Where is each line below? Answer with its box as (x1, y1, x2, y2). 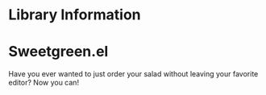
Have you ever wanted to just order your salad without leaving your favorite (8, 69, 259, 79)
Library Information (8, 6, 141, 24)
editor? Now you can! (8, 78, 79, 88)
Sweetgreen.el (8, 43, 109, 61)
